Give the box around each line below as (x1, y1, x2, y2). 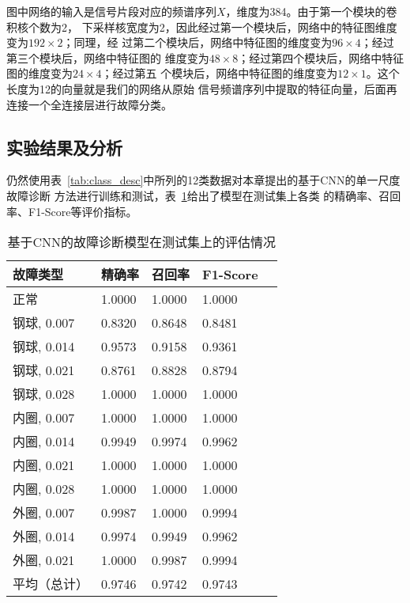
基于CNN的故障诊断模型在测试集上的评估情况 (7, 233, 276, 252)
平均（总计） (13, 575, 89, 594)
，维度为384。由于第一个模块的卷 (225, 3, 397, 19)
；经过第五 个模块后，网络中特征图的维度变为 (101, 65, 338, 82)
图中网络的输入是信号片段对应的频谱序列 (6, 3, 216, 19)
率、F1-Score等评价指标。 (6, 203, 137, 219)
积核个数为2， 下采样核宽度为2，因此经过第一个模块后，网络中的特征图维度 (6, 18, 397, 35)
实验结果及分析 (6, 135, 122, 159)
